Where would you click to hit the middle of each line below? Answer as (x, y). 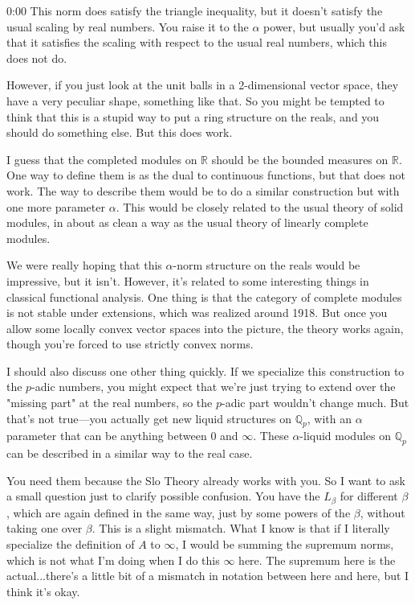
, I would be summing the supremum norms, (285, 544)
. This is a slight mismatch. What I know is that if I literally (241, 528)
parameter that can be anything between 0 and (122, 436)
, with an (329, 418)
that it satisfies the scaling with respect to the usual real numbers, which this (197, 42)
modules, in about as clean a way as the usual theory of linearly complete (187, 222)
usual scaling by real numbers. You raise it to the (128, 26)
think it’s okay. (43, 591)
